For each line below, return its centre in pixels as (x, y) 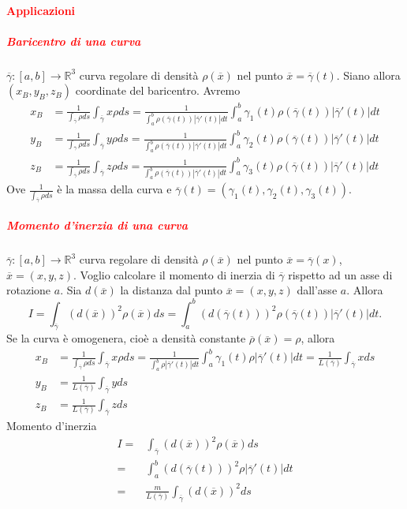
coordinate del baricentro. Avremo (158, 90)
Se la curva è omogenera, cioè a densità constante (126, 338)
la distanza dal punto (172, 290)
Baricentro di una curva (74, 41)
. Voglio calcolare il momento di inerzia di (174, 274)
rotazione (29, 290)
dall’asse (317, 290)
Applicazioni (41, 10)
